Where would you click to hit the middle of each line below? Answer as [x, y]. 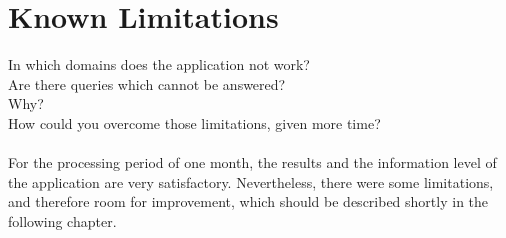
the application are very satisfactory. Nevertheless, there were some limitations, [251, 181]
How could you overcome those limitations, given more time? [194, 122]
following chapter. [62, 220]
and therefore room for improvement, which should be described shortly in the [248, 201]
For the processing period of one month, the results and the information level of [252, 162]
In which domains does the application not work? [159, 64]
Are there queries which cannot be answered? [147, 83]
